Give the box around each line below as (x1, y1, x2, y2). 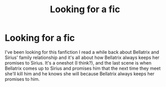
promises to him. (5, 76, 40, 82)
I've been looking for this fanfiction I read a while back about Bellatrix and (5, 49, 159, 55)
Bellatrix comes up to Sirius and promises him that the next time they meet (5, 65, 161, 71)
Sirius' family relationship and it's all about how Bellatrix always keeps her (5, 54, 160, 61)
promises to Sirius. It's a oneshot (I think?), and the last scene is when (5, 60, 152, 66)
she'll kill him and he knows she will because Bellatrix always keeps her (5, 70, 155, 77)
